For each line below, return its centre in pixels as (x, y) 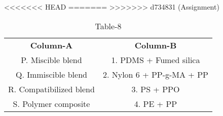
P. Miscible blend (51, 60)
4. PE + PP (156, 103)
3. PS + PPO (156, 89)
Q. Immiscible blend (51, 74)
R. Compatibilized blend (51, 89)
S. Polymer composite (51, 103)
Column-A (51, 45)
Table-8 (108, 26)
